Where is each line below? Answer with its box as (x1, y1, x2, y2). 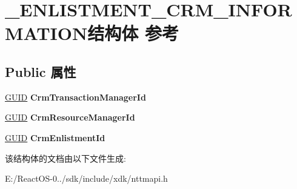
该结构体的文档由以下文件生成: (5, 151, 126, 164)
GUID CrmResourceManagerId (5, 111, 135, 124)
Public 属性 (5, 62, 76, 81)
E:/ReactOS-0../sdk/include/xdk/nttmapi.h (5, 172, 168, 185)
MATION (5, 21, 88, 45)
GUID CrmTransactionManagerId (5, 90, 146, 103)
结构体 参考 (87, 21, 179, 45)
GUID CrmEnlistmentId (5, 131, 105, 144)
